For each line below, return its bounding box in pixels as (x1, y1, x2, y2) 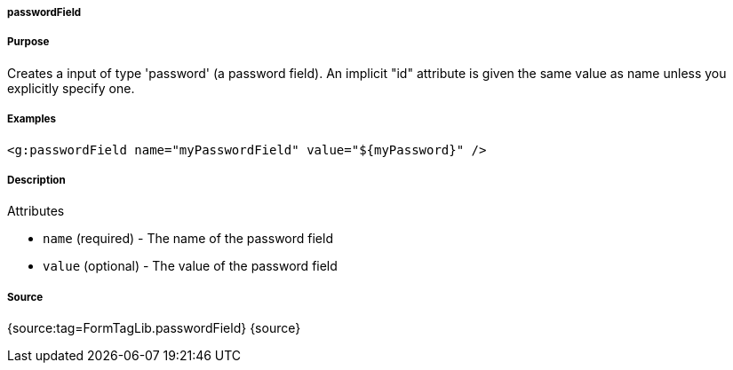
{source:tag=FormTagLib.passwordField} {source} (7, 320, 301, 336)
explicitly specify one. (7, 80, 135, 96)
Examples (7, 113, 56, 126)
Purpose (7, 35, 50, 49)
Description (7, 173, 66, 186)
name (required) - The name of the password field (43, 231, 333, 247)
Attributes (7, 203, 65, 219)
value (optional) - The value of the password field (43, 258, 338, 274)
